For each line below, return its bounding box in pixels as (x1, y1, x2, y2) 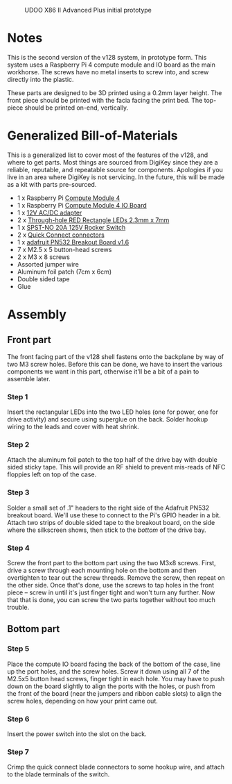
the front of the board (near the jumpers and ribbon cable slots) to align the (7, 689, 222, 697)
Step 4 (7, 543, 30, 553)
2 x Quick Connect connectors (17, 231, 105, 239)
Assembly (7, 307, 67, 322)
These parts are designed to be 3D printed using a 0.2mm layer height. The (7, 88, 222, 97)
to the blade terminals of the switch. (7, 770, 110, 778)
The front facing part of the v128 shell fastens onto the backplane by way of (7, 352, 224, 360)
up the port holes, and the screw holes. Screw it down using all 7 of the (7, 667, 210, 676)
